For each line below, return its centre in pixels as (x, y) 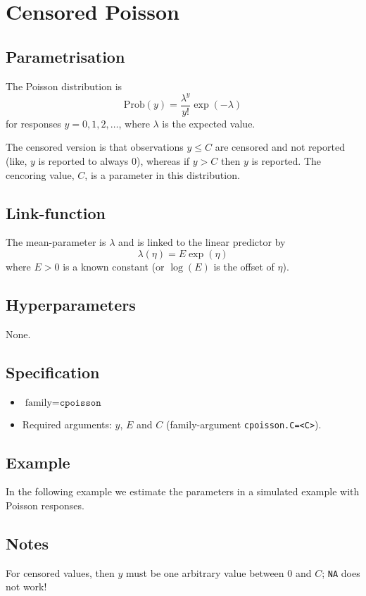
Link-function (56, 212)
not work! (26, 586)
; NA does (341, 572)
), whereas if (163, 160)
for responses (33, 123)
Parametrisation (65, 56)
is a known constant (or (114, 266)
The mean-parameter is (56, 242)
